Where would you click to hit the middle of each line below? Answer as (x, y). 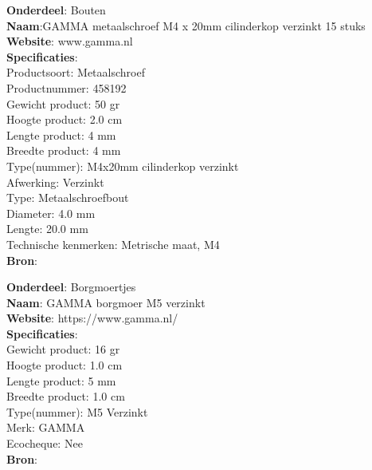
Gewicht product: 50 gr (63, 103)
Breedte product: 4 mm (64, 150)
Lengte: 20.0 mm (47, 229)
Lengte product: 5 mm (61, 380)
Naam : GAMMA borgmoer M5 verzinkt (106, 302)
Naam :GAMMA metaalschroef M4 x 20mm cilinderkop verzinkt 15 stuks (186, 25)
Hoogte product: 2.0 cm (65, 119)
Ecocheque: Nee (45, 443)
